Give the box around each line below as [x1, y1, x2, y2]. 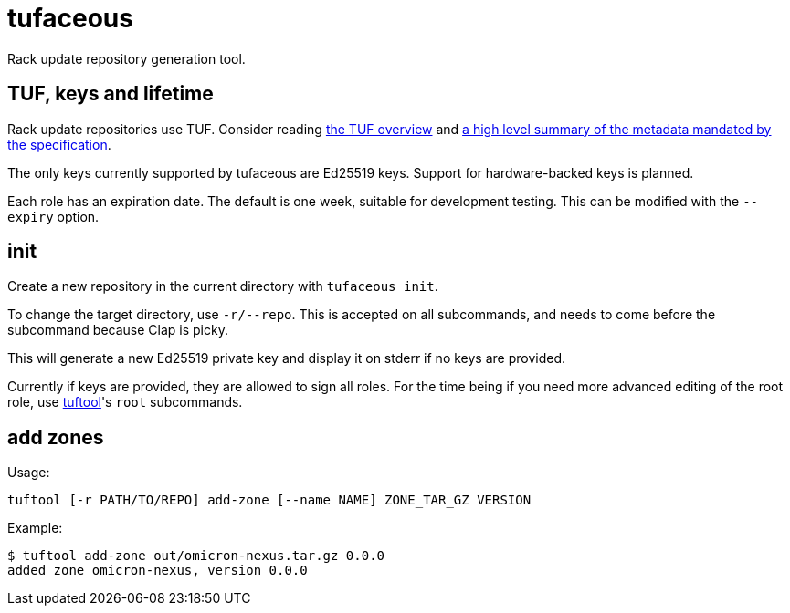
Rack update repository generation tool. [7, 50, 246, 67]
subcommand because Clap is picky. [7, 322, 228, 338]
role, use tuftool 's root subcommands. [7, 394, 243, 410]
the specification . [7, 136, 111, 152]
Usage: [7, 464, 50, 481]
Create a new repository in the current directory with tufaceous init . [7, 278, 438, 295]
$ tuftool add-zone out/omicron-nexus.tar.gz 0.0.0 [7, 548, 385, 564]
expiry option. [7, 208, 100, 224]
